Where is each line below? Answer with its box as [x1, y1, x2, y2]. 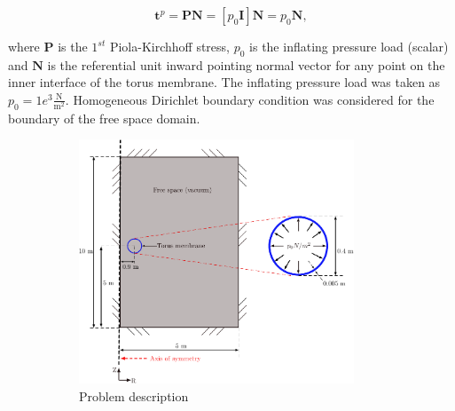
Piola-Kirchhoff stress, [109, 37, 231, 55]
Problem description [79, 386, 189, 405]
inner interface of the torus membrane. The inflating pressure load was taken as [8, 73, 441, 91]
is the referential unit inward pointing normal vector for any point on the [47, 55, 445, 74]
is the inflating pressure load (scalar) [249, 37, 449, 55]
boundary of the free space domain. [8, 108, 200, 127]
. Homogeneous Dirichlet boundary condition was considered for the [65, 90, 435, 108]
